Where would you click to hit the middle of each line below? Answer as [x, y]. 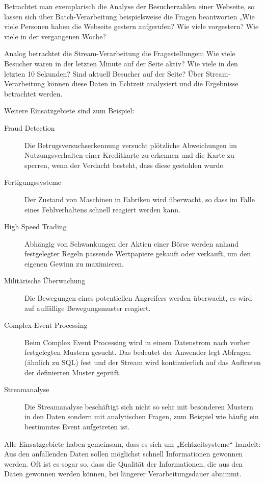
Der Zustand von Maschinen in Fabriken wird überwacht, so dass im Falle [140, 199]
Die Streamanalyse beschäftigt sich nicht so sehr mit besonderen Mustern [139, 406]
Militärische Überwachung [45, 281]
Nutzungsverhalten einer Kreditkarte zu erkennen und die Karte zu [129, 155]
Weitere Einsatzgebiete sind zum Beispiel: [69, 111]
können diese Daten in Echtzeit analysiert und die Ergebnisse [143, 83]
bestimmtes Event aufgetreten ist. [77, 426]
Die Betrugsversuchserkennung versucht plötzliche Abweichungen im [131, 145]
